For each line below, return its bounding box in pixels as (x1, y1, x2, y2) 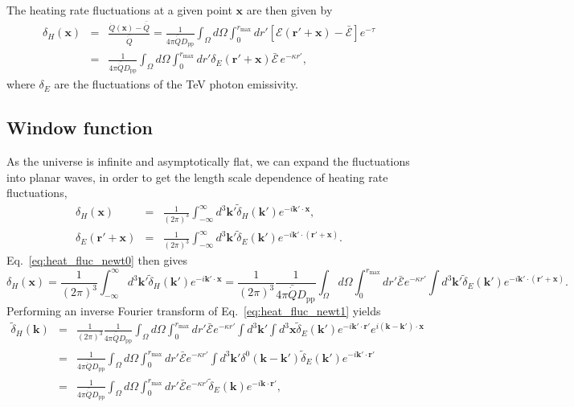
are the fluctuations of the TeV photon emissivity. (54, 76, 298, 92)
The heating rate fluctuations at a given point (6, 2, 232, 18)
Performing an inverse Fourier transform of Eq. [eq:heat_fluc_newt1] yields (6, 302, 381, 319)
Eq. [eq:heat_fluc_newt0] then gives (6, 252, 188, 269)
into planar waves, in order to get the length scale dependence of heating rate (6, 168, 388, 185)
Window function (6, 115, 153, 140)
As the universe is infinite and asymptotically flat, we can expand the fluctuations (6, 153, 410, 170)
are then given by (246, 2, 333, 18)
